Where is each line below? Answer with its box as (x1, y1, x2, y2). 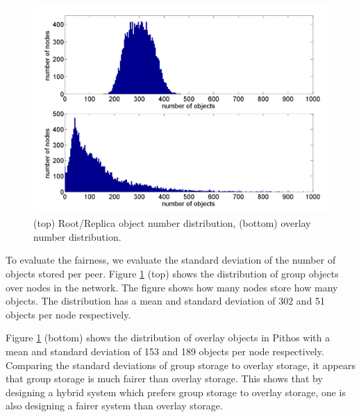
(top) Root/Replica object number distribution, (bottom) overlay (33, 216, 311, 230)
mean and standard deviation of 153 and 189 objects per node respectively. (6, 344, 324, 358)
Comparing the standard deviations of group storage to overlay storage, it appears (6, 357, 355, 372)
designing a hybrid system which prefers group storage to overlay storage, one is (6, 384, 346, 399)
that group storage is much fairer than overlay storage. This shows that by (6, 371, 323, 386)
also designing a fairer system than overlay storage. (6, 398, 223, 413)
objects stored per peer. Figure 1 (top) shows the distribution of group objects (6, 266, 339, 281)
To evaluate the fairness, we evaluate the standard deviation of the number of (6, 253, 336, 267)
